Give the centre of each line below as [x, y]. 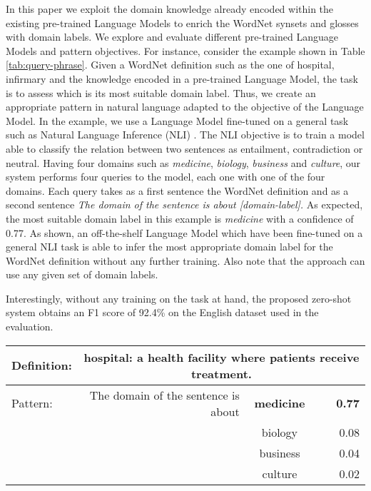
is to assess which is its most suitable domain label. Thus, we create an [161, 92]
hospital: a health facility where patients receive [222, 357]
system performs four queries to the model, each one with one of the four [166, 177]
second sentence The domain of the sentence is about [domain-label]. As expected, [184, 204]
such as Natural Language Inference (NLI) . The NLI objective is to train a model [185, 135]
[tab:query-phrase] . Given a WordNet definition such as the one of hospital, [170, 65]
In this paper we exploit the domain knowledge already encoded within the [170, 9]
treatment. [221, 373]
